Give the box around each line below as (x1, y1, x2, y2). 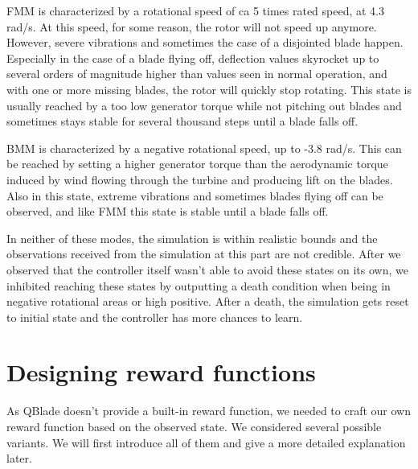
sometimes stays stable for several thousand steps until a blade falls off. (6, 113, 359, 130)
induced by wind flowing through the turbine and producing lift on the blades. (6, 171, 393, 187)
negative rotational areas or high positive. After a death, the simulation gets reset (6, 293, 409, 310)
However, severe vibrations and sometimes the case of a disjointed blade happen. (6, 34, 404, 51)
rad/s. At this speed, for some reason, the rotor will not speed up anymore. (6, 18, 377, 35)
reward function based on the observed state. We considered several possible (6, 418, 382, 434)
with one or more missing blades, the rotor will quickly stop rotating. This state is (6, 80, 412, 97)
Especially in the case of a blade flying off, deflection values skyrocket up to (6, 49, 379, 66)
